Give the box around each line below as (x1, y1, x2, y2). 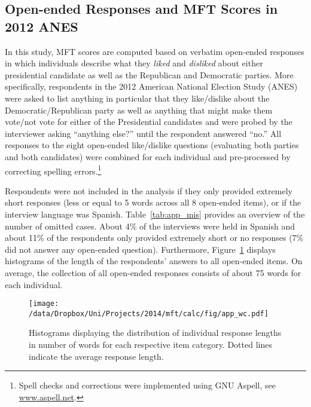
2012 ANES (5, 17, 78, 35)
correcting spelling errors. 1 (5, 163, 102, 177)
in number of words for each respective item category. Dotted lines (29, 338, 272, 351)
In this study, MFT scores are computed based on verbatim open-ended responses (5, 45, 304, 57)
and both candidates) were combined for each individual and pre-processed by (5, 150, 291, 163)
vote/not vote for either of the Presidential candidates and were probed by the (5, 115, 292, 128)
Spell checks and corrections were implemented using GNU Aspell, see (19, 379, 276, 391)
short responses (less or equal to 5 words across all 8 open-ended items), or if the (5, 196, 301, 209)
